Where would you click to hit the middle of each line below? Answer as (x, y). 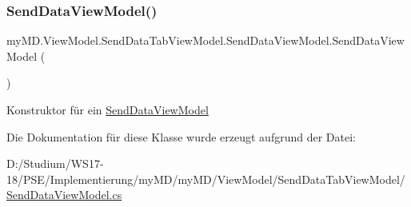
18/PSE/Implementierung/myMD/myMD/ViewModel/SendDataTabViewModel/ (206, 179)
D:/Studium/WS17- (55, 163)
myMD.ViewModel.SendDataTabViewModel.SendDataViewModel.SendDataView (205, 40)
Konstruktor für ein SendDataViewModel (108, 109)
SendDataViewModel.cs (64, 195)
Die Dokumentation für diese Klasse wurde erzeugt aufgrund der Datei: (181, 136)
